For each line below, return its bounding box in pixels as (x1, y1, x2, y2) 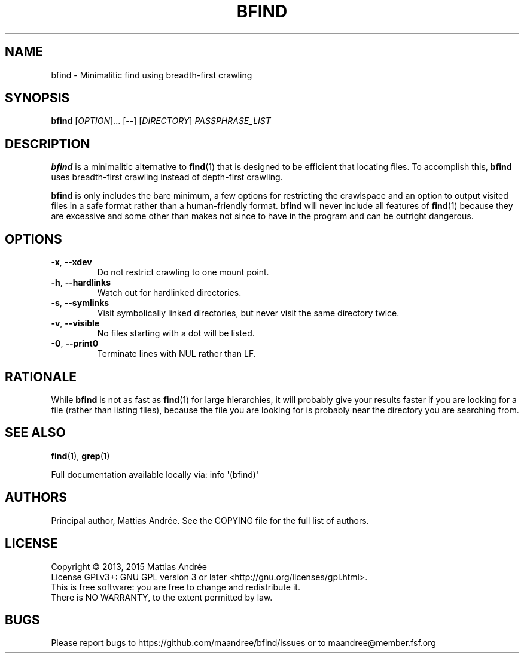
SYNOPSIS (5, 90, 70, 106)
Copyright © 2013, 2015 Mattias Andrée (51, 561, 207, 572)
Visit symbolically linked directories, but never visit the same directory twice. (97, 308, 400, 319)
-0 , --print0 (51, 338, 99, 349)
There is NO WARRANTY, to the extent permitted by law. (51, 592, 273, 602)
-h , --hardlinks (51, 277, 111, 288)
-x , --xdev (51, 257, 92, 268)
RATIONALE (5, 369, 77, 384)
